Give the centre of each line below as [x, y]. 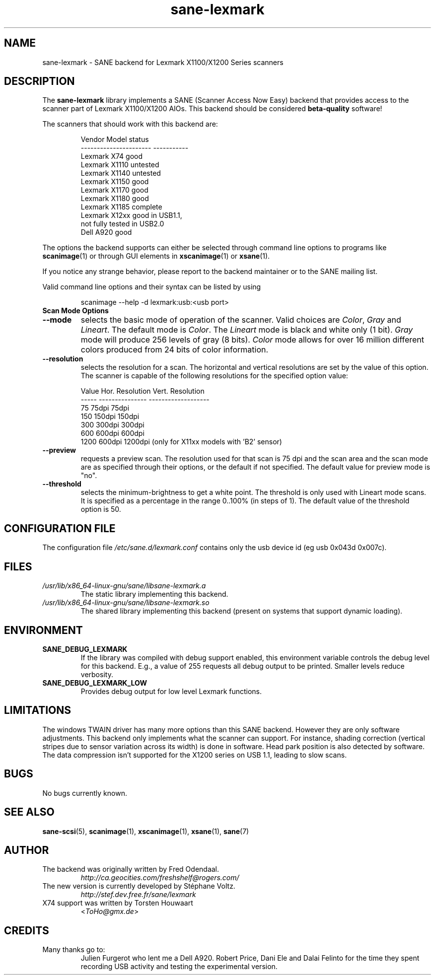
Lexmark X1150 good [115, 182]
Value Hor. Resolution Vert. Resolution [143, 391]
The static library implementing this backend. [154, 594]
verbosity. [97, 674]
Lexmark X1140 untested [121, 173]
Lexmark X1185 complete [121, 207]
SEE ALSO [29, 812]
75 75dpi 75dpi [105, 408]
